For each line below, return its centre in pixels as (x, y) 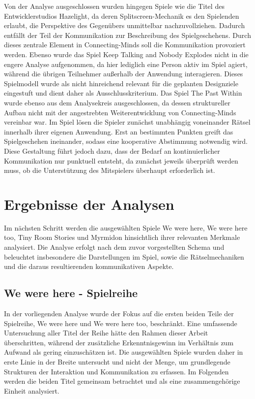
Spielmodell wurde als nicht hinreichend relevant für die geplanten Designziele (121, 83)
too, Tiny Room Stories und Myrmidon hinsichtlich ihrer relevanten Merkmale (122, 237)
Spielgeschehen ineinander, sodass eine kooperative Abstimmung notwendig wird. (126, 141)
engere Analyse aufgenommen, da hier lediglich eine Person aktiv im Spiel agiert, (126, 64)
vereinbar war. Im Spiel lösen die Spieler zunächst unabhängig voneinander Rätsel (127, 122)
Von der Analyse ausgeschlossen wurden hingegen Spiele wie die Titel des (114, 6)
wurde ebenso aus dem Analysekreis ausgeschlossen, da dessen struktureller (117, 102)
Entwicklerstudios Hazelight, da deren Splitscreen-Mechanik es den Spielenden (122, 16)
